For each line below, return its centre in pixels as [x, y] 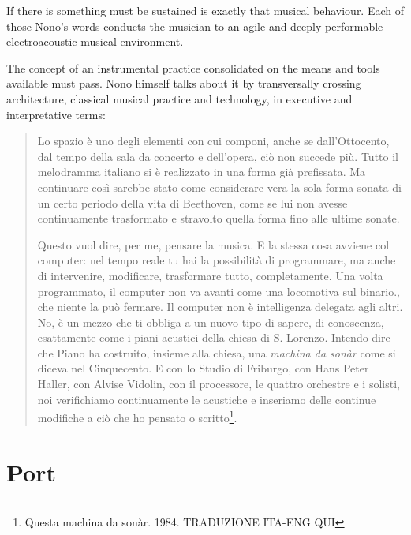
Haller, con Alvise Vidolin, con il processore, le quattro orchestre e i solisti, [219, 384]
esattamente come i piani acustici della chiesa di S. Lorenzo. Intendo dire [214, 337]
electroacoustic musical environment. [95, 41]
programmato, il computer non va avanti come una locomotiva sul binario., [219, 291]
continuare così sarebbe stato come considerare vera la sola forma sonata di [219, 187]
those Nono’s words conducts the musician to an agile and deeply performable [195, 26]
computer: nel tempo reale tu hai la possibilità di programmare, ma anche [217, 260]
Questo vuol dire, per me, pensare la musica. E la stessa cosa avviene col [213, 244]
